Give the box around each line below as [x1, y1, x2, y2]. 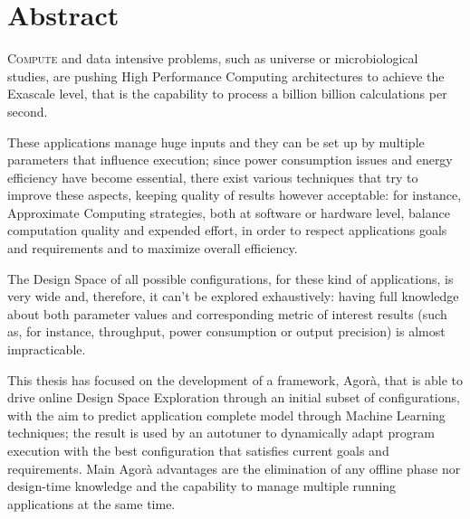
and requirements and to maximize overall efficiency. [7, 239, 298, 258]
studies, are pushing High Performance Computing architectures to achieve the [7, 66, 445, 85]
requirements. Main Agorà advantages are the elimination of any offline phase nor [7, 458, 461, 477]
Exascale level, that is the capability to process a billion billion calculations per [7, 84, 447, 103]
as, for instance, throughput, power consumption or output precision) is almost [7, 322, 446, 341]
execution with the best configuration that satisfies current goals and [7, 441, 389, 459]
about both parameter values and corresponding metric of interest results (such [7, 304, 447, 323]
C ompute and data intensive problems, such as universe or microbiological [7, 49, 418, 68]
